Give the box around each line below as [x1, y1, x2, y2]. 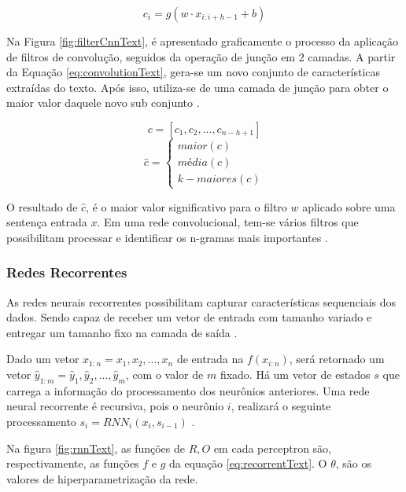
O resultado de [6, 198, 78, 215]
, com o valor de [125, 365, 204, 382]
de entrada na [176, 351, 244, 367]
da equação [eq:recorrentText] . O [169, 455, 327, 472]
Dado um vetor [6, 351, 79, 367]
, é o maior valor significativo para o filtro [86, 198, 287, 215]
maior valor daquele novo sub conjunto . [6, 94, 200, 111]
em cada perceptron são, [213, 439, 331, 456]
